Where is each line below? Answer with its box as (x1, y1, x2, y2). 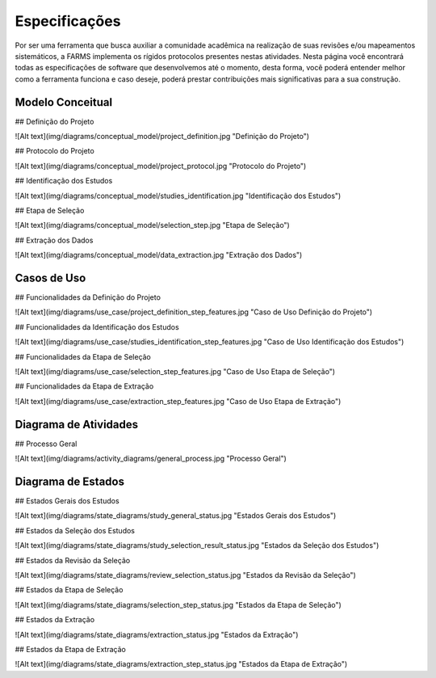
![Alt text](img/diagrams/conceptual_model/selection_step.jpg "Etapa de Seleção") (15, 221, 290, 230)
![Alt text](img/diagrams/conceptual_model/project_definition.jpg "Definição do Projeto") (15, 132, 310, 141)
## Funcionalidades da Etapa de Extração (15, 381, 154, 391)
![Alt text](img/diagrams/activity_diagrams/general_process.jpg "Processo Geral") (15, 453, 287, 464)
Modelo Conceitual (15, 95, 113, 109)
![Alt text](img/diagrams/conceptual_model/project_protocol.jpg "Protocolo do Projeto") (15, 161, 307, 171)
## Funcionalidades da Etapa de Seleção (15, 352, 151, 361)
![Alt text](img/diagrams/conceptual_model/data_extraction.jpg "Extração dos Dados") (15, 251, 303, 260)
